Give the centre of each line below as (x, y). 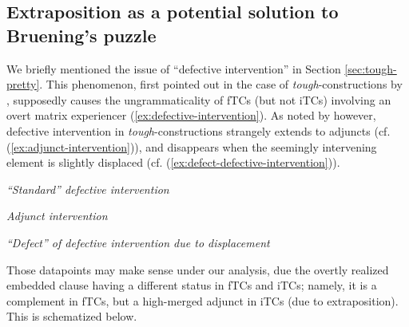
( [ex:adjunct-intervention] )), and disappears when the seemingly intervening (192, 146)
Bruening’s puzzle (81, 35)
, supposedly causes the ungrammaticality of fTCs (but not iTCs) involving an (199, 99)
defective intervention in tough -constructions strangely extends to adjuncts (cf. (199, 130)
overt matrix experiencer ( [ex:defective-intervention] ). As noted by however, (191, 115)
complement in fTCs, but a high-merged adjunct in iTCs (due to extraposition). (203, 300)
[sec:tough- (371, 68)
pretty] (23, 84)
